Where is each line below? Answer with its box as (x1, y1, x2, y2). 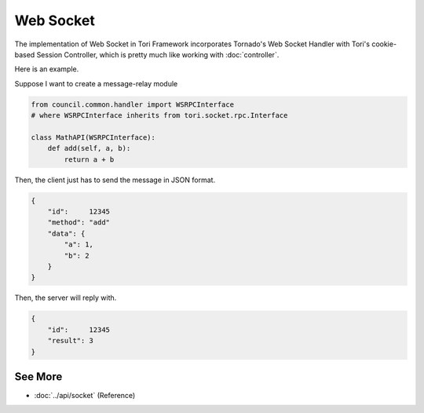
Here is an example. (14, 64, 79, 74)
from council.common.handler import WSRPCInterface (31, 100, 235, 109)
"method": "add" (47, 218, 110, 227)
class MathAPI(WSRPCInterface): (31, 133, 156, 141)
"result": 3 (47, 336, 94, 345)
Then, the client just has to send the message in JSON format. (14, 175, 216, 185)
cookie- (371, 39, 397, 49)
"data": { (47, 228, 86, 238)
